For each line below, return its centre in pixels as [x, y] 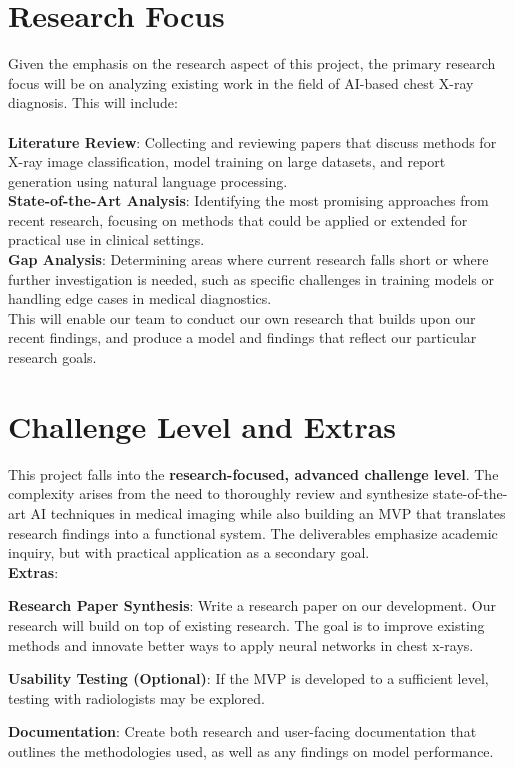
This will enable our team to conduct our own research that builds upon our [242, 317]
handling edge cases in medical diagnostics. [140, 298]
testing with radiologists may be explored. [136, 697]
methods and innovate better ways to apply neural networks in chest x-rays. [241, 644]
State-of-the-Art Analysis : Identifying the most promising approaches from [248, 200]
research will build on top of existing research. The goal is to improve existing [246, 624]
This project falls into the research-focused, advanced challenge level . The [253, 473]
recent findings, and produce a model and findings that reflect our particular [242, 337]
